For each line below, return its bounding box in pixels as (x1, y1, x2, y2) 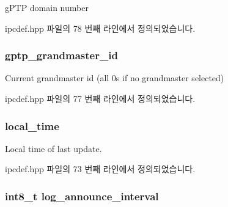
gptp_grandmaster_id (5, 48, 118, 63)
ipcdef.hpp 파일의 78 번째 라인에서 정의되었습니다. (5, 21, 196, 34)
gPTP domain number (5, 1, 89, 13)
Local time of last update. (5, 142, 102, 154)
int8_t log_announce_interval (5, 188, 159, 203)
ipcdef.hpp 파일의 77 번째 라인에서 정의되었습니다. (5, 92, 196, 104)
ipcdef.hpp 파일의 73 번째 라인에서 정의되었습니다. (5, 162, 196, 175)
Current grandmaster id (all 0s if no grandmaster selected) (5, 71, 224, 84)
